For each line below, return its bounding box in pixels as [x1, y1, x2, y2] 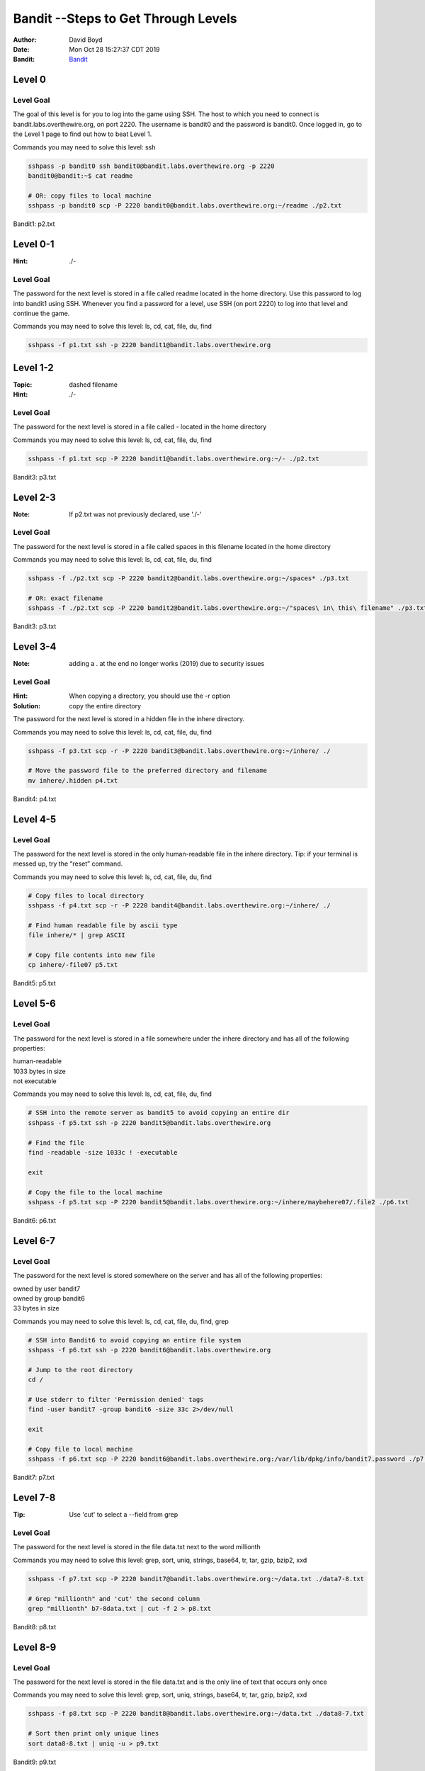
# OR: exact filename [28, 594, 103, 602]
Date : [13, 45, 30, 53]
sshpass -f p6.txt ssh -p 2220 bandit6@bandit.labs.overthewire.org [28, 1346, 271, 1354]
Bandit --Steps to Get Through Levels [13, 11, 237, 26]
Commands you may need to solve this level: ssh [13, 142, 156, 152]
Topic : [13, 380, 33, 389]
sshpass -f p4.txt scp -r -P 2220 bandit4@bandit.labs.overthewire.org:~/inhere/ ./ [28, 902, 331, 910]
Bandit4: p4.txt [13, 794, 57, 803]
